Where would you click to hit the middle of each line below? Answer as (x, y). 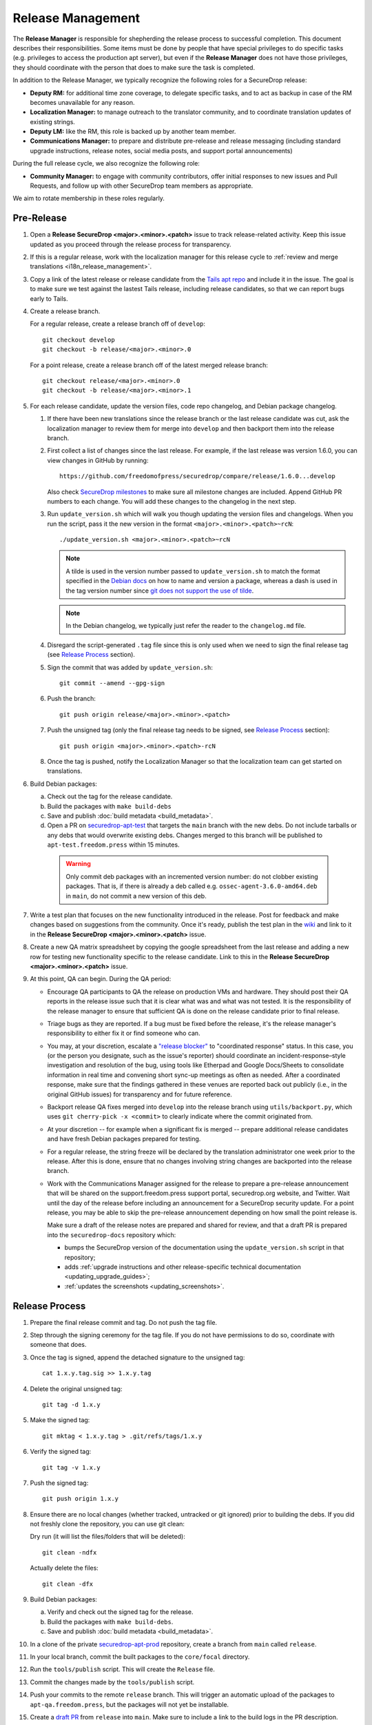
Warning (78, 864)
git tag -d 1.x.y (71, 1404)
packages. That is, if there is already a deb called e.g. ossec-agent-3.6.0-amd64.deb (192, 886)
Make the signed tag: (60, 1420)
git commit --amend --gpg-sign (112, 683)
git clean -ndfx (70, 1552)
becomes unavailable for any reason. (82, 102)
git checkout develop (79, 339)
